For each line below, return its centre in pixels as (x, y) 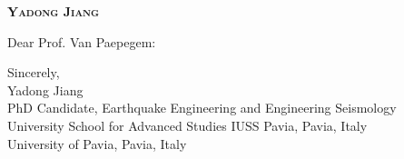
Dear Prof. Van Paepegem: (82, 41)
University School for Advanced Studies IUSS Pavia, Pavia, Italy (187, 125)
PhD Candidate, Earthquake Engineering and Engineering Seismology (202, 108)
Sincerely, (34, 72)
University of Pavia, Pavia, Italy (97, 143)
